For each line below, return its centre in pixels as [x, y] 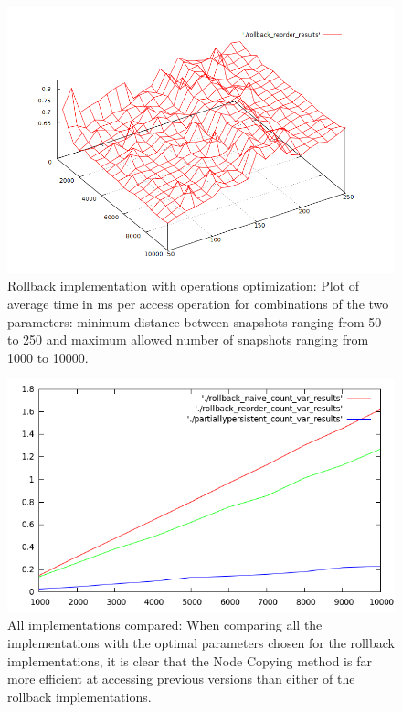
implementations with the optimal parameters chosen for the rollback [201, 642]
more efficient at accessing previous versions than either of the [181, 679]
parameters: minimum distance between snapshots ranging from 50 [195, 321]
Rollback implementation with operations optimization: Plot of [184, 286]
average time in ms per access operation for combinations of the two [198, 303]
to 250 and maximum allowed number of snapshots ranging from [188, 340]
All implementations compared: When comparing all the [165, 625]
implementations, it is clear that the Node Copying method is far [190, 660]
